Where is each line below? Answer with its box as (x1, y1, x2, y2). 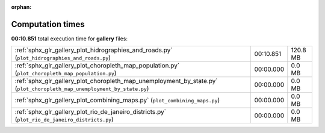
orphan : (11, 4, 32, 10)
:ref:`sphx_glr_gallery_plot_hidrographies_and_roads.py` (14, 46, 173, 54)
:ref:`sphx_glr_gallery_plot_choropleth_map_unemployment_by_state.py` (14, 77, 218, 85)
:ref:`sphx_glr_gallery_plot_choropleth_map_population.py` (14, 61, 180, 70)
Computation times (11, 19, 85, 29)
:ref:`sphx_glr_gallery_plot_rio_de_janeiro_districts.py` (14, 108, 167, 116)
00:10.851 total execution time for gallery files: (11, 35, 128, 42)
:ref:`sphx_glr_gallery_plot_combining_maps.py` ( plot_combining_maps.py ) (14, 96, 220, 105)
